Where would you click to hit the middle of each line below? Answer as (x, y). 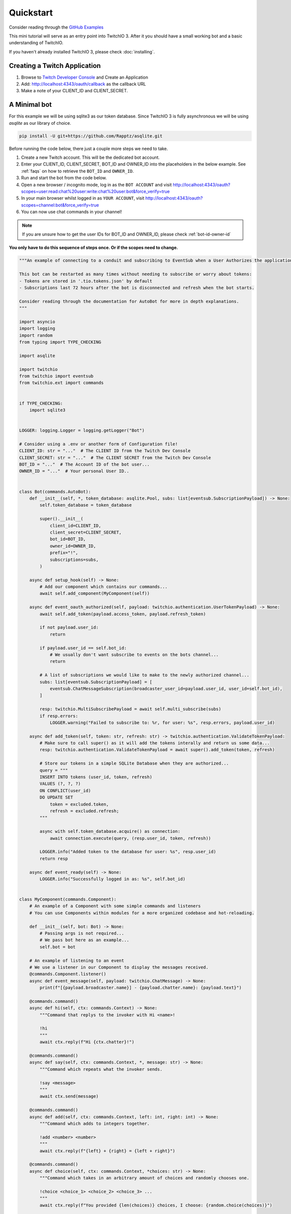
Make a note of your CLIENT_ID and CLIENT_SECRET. (74, 91)
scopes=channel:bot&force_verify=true (60, 205)
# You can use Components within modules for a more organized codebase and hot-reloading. (142, 913)
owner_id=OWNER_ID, (73, 546)
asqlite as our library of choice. (40, 123)
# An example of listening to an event (77, 961)
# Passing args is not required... (82, 933)
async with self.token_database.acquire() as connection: (110, 831)
